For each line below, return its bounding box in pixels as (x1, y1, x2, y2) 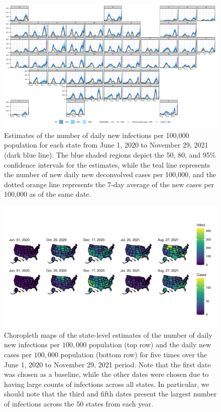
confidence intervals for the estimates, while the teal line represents (4, 159, 210, 170)
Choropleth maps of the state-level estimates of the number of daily (4, 329, 212, 340)
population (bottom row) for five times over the (60, 349, 207, 359)
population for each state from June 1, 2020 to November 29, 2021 (4, 140, 208, 150)
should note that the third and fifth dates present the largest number (4, 388, 217, 399)
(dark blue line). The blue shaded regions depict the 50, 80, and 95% (4, 149, 216, 160)
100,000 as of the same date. (4, 189, 91, 199)
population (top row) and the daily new (88, 339, 211, 350)
